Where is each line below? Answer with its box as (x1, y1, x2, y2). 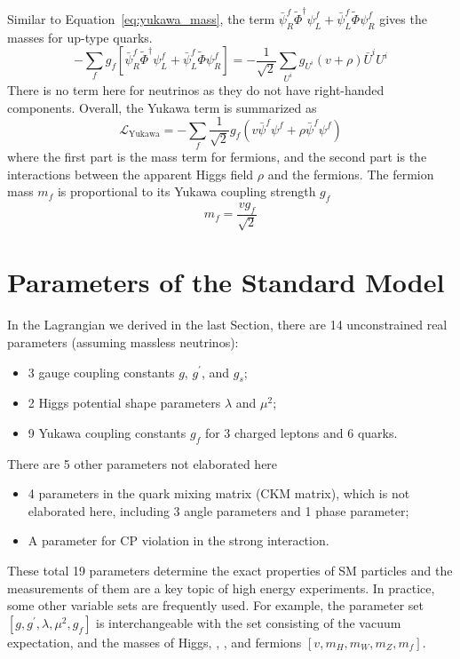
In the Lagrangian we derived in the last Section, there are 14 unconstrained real (7, 315, 448, 334)
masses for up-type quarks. (7, 28, 153, 46)
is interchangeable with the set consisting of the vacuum (96, 613, 401, 631)
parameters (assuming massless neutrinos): (7, 332, 239, 351)
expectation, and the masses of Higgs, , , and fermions (7, 632, 302, 651)
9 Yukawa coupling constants (28, 423, 186, 441)
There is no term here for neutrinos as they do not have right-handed (7, 81, 385, 99)
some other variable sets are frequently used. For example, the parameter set (7, 596, 424, 615)
